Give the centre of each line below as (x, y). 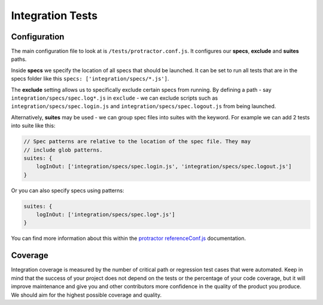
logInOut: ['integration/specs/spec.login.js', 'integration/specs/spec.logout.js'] (164, 167)
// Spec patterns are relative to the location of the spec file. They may (137, 141)
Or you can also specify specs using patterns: (68, 190)
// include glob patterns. (63, 150)
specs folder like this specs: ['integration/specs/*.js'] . (90, 79)
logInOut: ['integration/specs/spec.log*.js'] (106, 215)
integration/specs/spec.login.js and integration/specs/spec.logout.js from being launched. (144, 106)
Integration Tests (54, 16)
